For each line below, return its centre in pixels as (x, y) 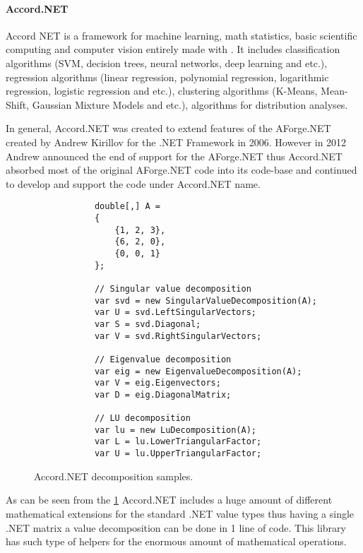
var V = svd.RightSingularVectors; (178, 336)
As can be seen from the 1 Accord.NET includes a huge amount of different (169, 500)
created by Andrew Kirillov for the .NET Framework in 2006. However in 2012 (176, 142)
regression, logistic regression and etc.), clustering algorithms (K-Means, (162, 91)
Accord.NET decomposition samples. (114, 476)
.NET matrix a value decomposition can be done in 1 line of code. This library (176, 527)
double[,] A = (127, 207)
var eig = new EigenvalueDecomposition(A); (198, 371)
